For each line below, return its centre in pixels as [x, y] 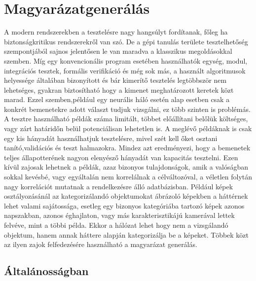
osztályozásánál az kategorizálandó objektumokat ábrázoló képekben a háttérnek [126, 196]
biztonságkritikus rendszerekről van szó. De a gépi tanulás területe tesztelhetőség [126, 41]
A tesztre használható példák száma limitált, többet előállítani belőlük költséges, [126, 119]
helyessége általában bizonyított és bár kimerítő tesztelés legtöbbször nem [115, 80]
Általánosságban [46, 271]
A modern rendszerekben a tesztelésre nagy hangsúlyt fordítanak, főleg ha [116, 32]
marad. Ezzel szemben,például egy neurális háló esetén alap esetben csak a [117, 99]
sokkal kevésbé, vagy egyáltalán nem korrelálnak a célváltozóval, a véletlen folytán [128, 177]
